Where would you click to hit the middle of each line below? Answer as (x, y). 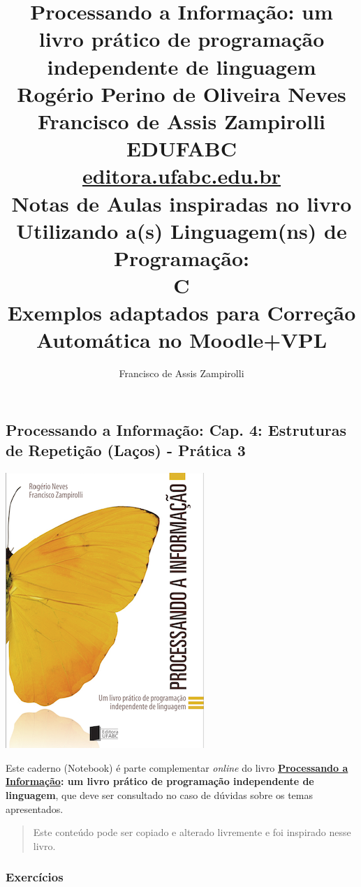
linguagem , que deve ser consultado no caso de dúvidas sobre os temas (159, 794)
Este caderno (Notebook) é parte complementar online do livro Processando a (177, 767)
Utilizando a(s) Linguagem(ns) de (182, 230)
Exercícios (35, 877)
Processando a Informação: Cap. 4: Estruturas (176, 429)
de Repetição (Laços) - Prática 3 (126, 450)
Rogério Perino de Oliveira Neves (182, 93)
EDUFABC (182, 148)
